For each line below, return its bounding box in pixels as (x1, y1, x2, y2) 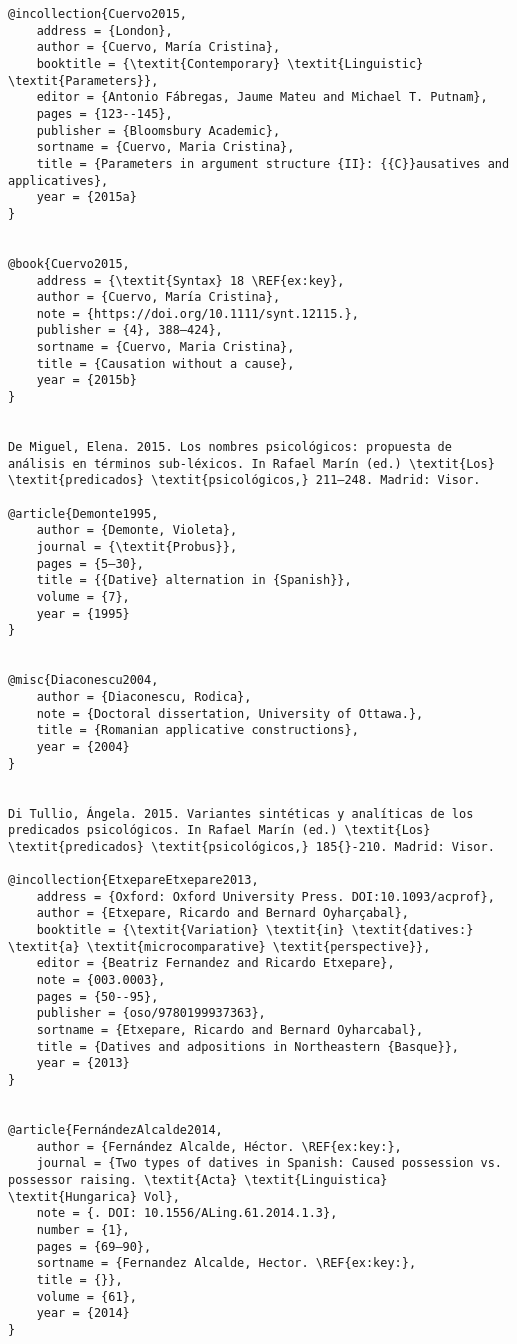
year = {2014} (36, 1306, 130, 1321)
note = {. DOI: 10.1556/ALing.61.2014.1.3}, (36, 1206, 338, 1221)
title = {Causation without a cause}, (36, 356, 295, 371)
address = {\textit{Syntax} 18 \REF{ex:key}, (36, 273, 345, 288)
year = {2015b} (36, 373, 137, 388)
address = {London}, (36, 23, 173, 38)
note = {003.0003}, (36, 973, 166, 988)
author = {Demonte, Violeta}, (36, 523, 238, 538)
